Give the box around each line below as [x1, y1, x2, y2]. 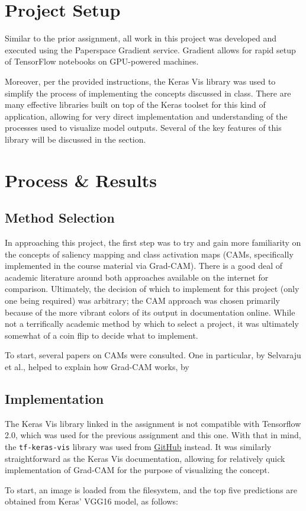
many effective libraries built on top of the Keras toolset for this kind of [5, 98, 266, 111]
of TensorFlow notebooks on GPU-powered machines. [5, 55, 199, 68]
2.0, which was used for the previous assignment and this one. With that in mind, [5, 429, 301, 441]
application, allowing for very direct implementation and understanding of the [5, 110, 288, 122]
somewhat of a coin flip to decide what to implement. [5, 329, 198, 341]
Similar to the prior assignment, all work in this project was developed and [5, 32, 277, 44]
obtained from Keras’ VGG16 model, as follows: [5, 495, 178, 507]
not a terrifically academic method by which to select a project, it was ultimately [5, 317, 299, 330]
